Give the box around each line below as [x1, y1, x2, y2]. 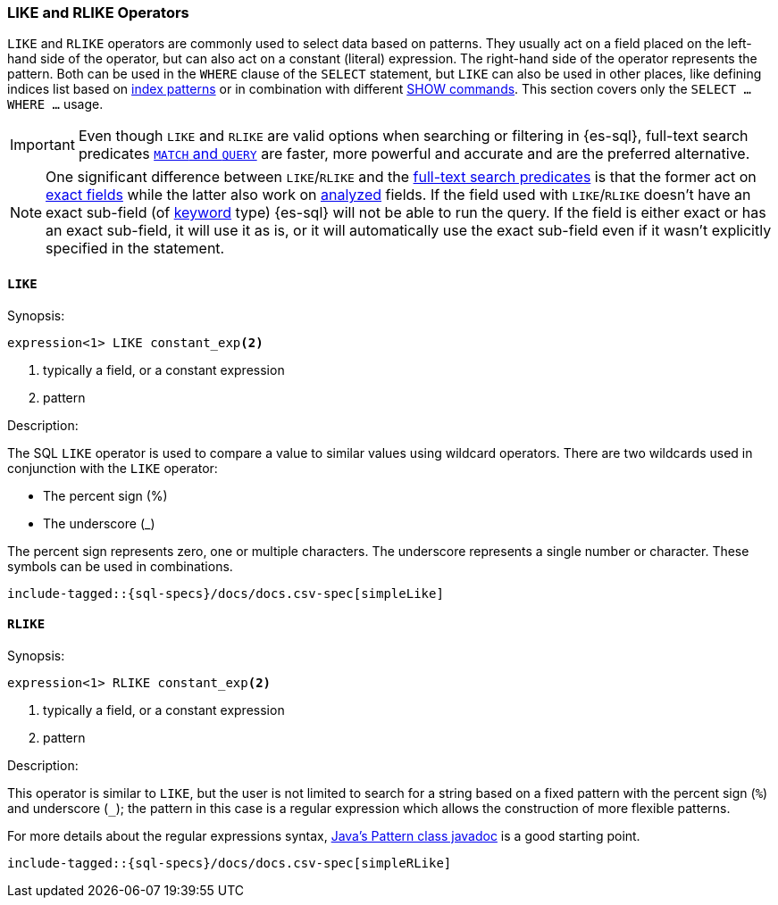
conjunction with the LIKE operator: [7, 460, 218, 476]
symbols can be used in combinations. [7, 558, 233, 574]
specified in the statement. [46, 239, 225, 258]
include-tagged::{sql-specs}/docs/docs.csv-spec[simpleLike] [7, 585, 444, 601]
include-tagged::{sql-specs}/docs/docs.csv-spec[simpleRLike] [7, 855, 452, 870]
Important [10, 136, 75, 154]
